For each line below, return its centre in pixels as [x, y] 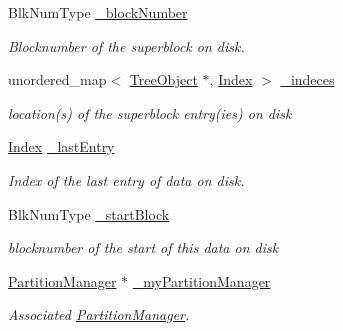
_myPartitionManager [201, 280]
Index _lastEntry [61, 146]
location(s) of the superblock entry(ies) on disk [150, 112]
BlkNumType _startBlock [89, 213]
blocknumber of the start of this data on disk [143, 247]
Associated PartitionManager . [99, 314]
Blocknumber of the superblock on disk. [126, 45]
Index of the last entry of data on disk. [126, 179]
